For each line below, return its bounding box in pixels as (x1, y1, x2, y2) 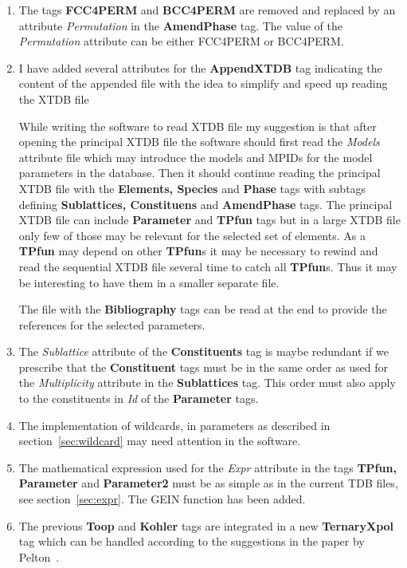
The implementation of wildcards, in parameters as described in (18, 416, 331, 433)
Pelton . (18, 548, 60, 565)
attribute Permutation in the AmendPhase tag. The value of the (18, 17, 343, 34)
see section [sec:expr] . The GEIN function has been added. (18, 491, 306, 507)
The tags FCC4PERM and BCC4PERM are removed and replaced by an (18, 2, 396, 18)
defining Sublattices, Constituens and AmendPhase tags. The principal (18, 195, 393, 212)
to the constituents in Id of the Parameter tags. (18, 390, 259, 407)
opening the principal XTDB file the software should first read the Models (18, 133, 380, 150)
